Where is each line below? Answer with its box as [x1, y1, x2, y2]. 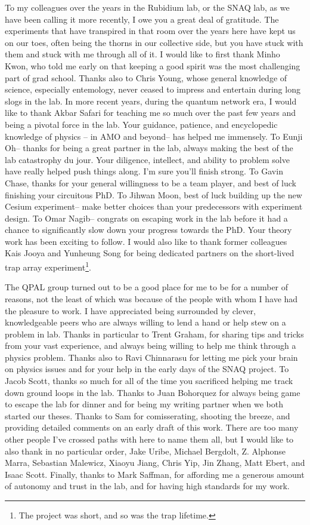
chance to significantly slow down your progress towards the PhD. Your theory [5, 223, 292, 236]
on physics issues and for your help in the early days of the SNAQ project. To [5, 363, 289, 375]
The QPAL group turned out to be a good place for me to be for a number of [5, 281, 289, 293]
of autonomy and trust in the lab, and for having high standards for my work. [5, 480, 290, 492]
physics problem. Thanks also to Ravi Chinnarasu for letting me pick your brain [5, 351, 298, 363]
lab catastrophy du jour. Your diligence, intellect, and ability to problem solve [5, 153, 290, 165]
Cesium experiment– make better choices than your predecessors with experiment [5, 200, 303, 213]
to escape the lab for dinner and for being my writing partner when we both [5, 398, 284, 410]
